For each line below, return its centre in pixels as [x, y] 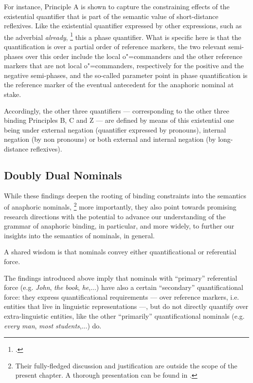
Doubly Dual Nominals [63, 175]
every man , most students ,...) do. [53, 325]
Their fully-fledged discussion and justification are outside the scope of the [126, 365]
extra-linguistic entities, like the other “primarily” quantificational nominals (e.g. [124, 316]
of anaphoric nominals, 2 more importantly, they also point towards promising [120, 206]
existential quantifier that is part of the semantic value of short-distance [111, 16]
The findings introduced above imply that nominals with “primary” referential [121, 278]
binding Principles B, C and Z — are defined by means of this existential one [119, 120]
